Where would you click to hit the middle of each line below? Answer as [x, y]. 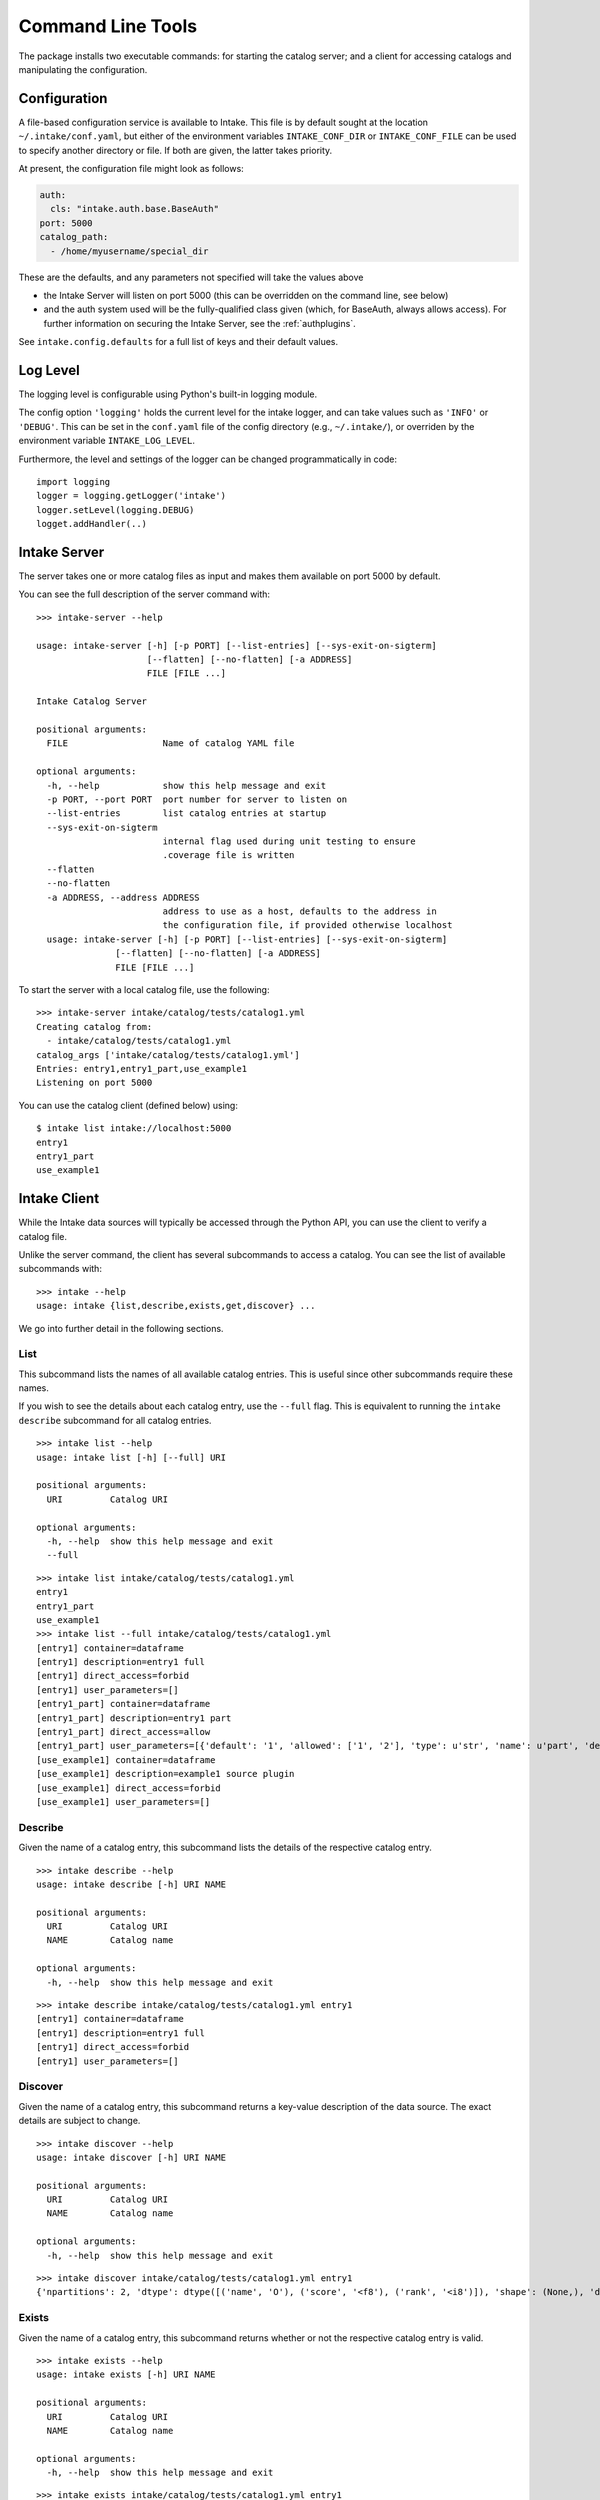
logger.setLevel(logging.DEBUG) [115, 509]
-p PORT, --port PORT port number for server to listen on [197, 799]
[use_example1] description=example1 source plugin [165, 1774]
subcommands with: [60, 1269]
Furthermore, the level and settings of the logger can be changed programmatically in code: [207, 459]
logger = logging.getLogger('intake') [131, 496]
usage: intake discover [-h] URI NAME [131, 2157]
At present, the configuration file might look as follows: [131, 169]
